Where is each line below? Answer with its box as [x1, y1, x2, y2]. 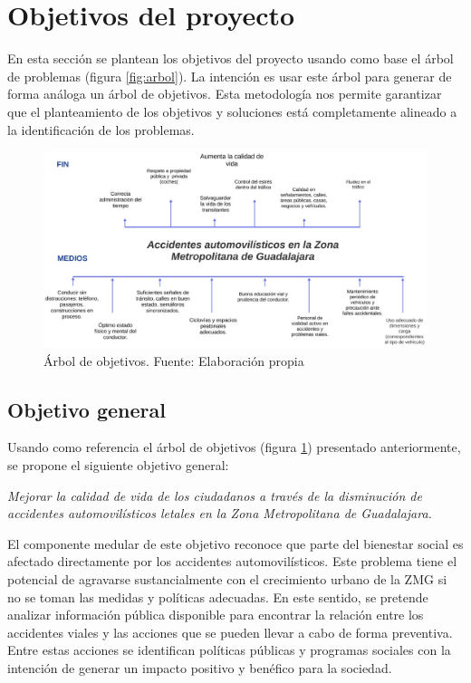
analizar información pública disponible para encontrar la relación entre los [7, 605, 424, 624]
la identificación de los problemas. [7, 120, 195, 139]
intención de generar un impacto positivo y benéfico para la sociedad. [7, 658, 392, 677]
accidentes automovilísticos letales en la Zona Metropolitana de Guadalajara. [7, 504, 432, 523]
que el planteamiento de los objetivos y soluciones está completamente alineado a [7, 101, 457, 120]
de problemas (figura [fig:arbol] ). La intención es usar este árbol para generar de [7, 66, 452, 85]
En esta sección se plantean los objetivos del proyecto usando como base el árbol [7, 49, 454, 68]
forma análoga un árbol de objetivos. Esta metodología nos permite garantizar [7, 84, 442, 103]
